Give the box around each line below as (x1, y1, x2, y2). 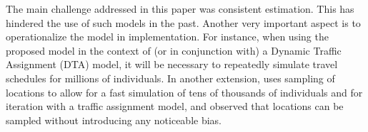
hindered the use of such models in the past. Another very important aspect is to (6, 15, 361, 30)
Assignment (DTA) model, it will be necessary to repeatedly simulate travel (6, 57, 338, 72)
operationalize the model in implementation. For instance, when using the (6, 29, 329, 44)
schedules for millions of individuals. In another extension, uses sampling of (6, 70, 335, 85)
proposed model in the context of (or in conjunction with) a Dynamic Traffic (6, 43, 342, 57)
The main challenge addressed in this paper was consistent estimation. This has (6, 1, 354, 16)
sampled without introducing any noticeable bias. (6, 112, 222, 127)
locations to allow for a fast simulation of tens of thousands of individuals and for (6, 84, 363, 99)
